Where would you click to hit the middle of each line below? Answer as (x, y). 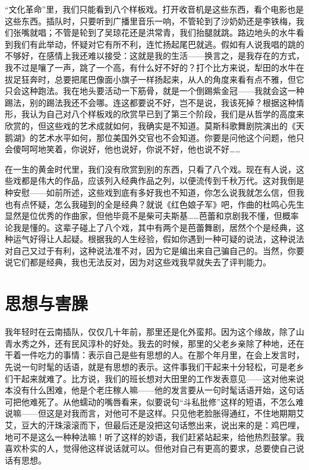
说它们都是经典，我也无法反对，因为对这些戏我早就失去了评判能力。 (138, 262)
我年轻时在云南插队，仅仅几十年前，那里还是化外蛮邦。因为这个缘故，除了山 (154, 332)
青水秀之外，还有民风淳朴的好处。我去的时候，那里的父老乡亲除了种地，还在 (154, 343)
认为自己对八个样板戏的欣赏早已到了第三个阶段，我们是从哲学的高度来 (167, 114)
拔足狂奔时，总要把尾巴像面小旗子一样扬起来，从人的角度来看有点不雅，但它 (154, 79)
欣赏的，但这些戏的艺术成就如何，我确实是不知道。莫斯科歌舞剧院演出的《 (150, 125)
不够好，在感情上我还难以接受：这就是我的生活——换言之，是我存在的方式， (154, 56)
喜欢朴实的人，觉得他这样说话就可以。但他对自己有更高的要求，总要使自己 (150, 448)
